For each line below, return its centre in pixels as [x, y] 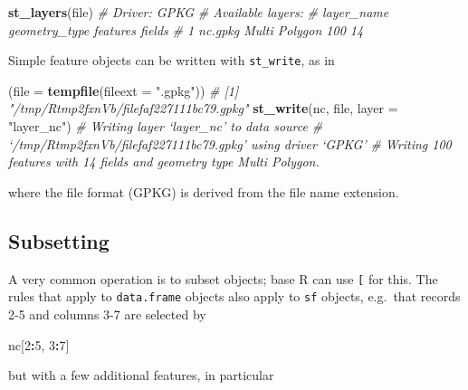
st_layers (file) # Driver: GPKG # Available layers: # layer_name [199, 12]
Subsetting [59, 240]
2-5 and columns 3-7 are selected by [107, 314]
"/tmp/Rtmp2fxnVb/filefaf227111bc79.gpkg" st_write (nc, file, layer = [203, 108]
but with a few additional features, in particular [141, 375]
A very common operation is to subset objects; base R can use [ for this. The [223, 278]
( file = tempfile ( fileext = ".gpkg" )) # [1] [124, 90]
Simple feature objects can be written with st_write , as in [172, 60]
